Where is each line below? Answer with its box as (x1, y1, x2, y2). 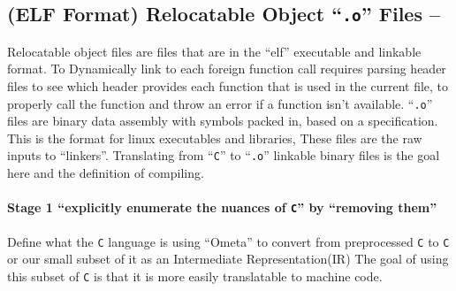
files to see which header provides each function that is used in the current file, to (7, 76, 449, 95)
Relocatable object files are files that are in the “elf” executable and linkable (7, 42, 422, 60)
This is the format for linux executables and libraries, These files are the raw (7, 128, 422, 147)
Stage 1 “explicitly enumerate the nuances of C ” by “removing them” (7, 198, 437, 217)
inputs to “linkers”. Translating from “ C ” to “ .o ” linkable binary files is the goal (7, 146, 440, 165)
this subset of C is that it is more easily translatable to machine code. (7, 266, 383, 285)
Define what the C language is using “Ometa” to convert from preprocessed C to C (7, 232, 450, 250)
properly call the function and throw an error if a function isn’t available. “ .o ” (7, 94, 433, 112)
